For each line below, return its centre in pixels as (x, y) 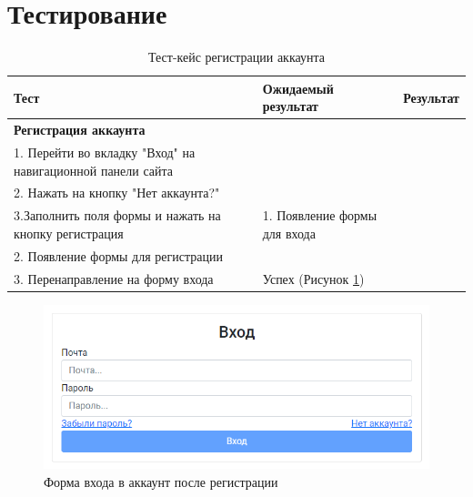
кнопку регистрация (69, 233)
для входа (289, 233)
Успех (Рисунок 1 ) (313, 278)
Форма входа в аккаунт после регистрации (161, 481)
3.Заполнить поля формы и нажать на (117, 215)
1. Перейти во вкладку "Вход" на (105, 152)
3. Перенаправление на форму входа (114, 278)
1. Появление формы (320, 215)
